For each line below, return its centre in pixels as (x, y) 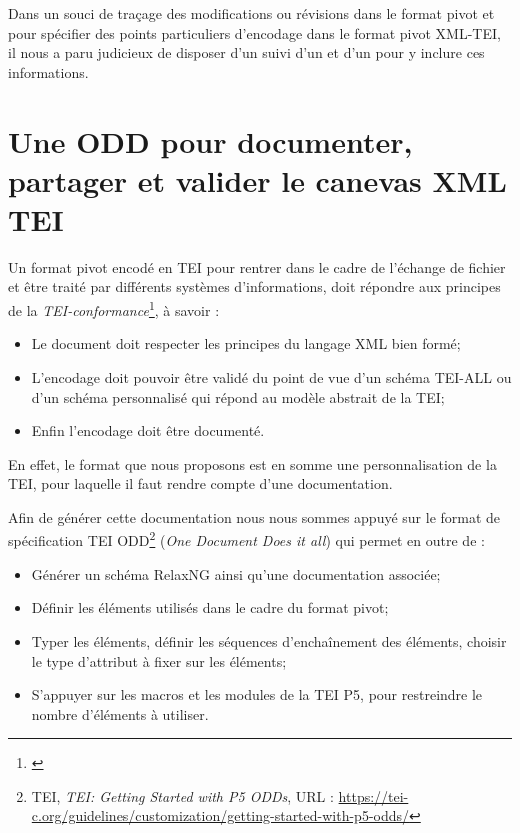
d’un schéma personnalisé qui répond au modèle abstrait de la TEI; (238, 396)
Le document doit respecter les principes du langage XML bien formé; (246, 343)
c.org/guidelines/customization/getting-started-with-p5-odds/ (220, 815)
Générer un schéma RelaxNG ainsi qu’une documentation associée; (236, 573)
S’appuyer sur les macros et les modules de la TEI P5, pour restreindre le (257, 694)
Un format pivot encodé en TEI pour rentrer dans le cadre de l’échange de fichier (257, 266)
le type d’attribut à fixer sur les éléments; (159, 660)
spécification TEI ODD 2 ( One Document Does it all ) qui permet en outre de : (246, 539)
